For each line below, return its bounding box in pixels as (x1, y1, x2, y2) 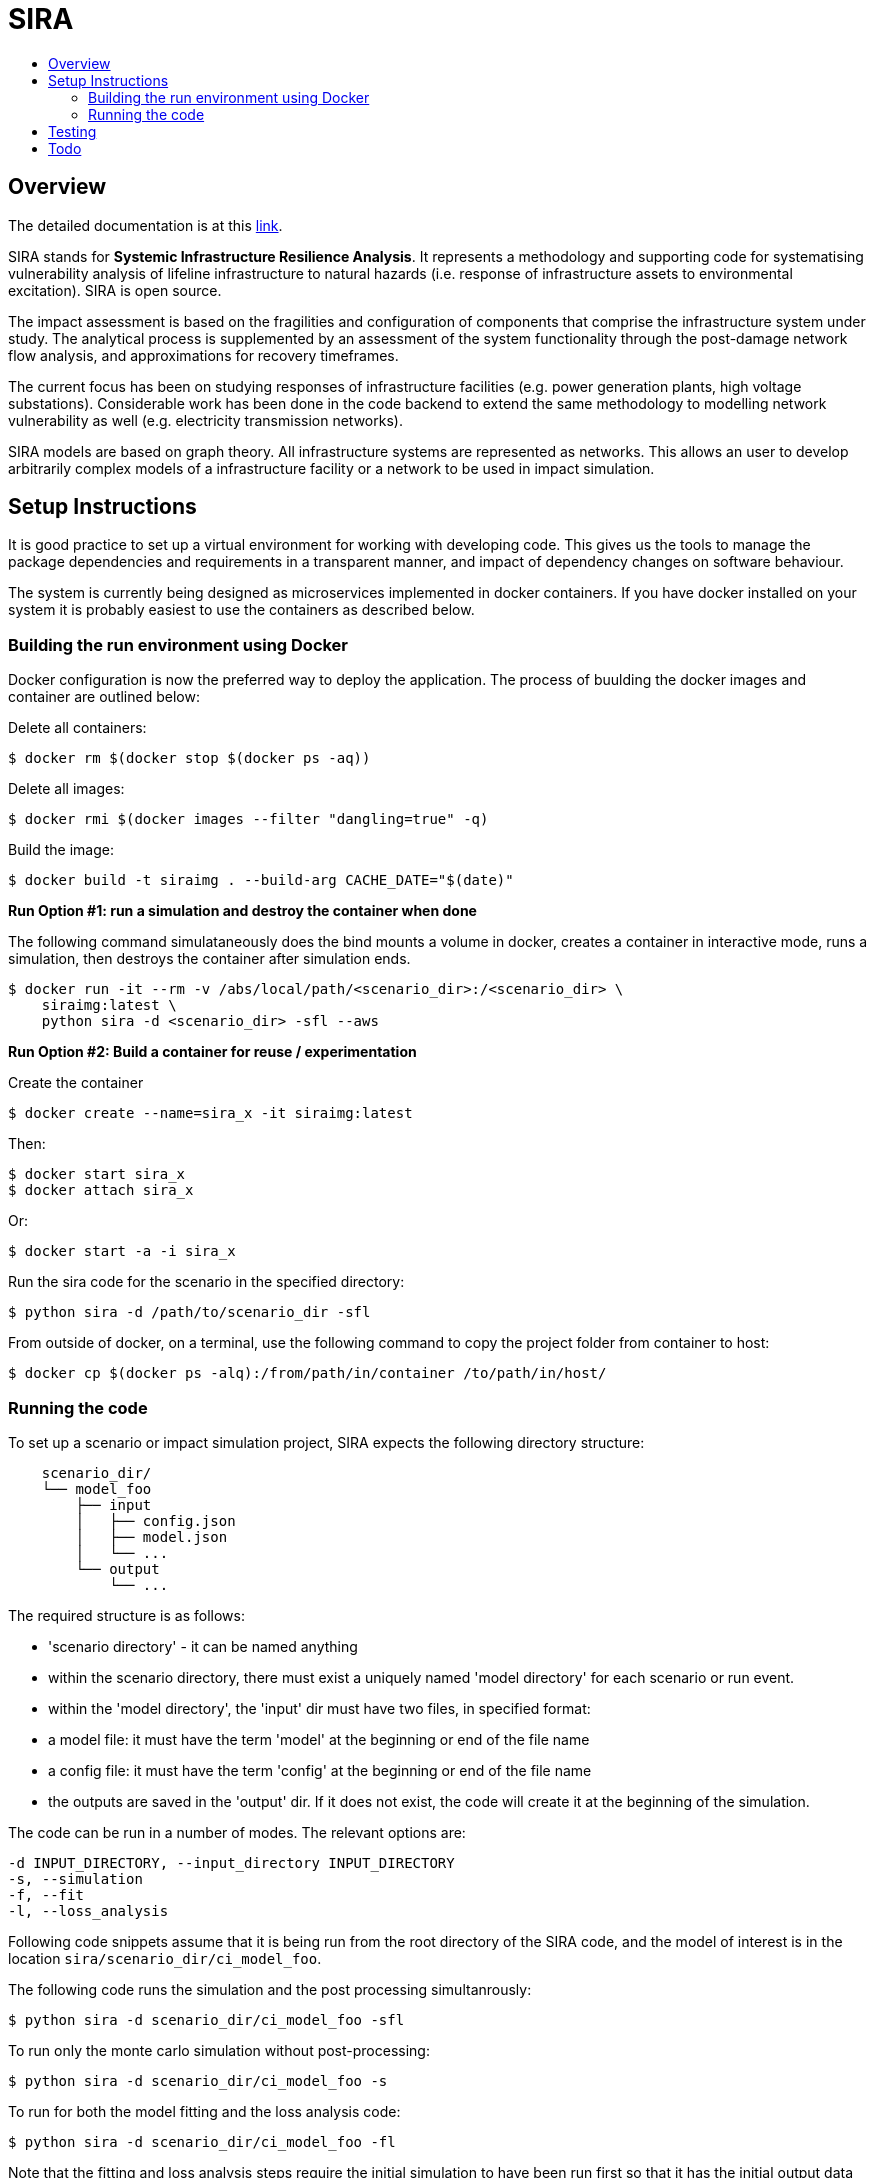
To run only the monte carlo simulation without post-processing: (8, 2041, 430, 2059)
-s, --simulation (8, 1870, 143, 1887)
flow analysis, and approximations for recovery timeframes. (8, 346, 399, 364)
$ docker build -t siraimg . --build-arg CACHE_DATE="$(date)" (8, 872, 514, 889)
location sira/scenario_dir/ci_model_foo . (8, 1949, 322, 1967)
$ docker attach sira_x (8, 1182, 194, 1199)
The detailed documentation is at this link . (8, 216, 283, 234)
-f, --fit (8, 1886, 84, 1903)
